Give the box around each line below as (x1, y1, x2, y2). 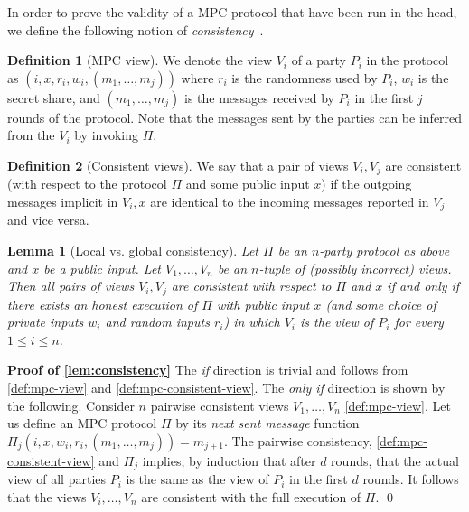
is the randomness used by (231, 68, 378, 87)
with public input (216, 294, 310, 313)
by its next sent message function (175, 414, 360, 433)
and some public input (185, 174, 310, 193)
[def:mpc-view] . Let (344, 396, 451, 414)
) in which (223, 312, 280, 331)
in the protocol (366, 51, 449, 70)
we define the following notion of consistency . (7, 20, 264, 39)
